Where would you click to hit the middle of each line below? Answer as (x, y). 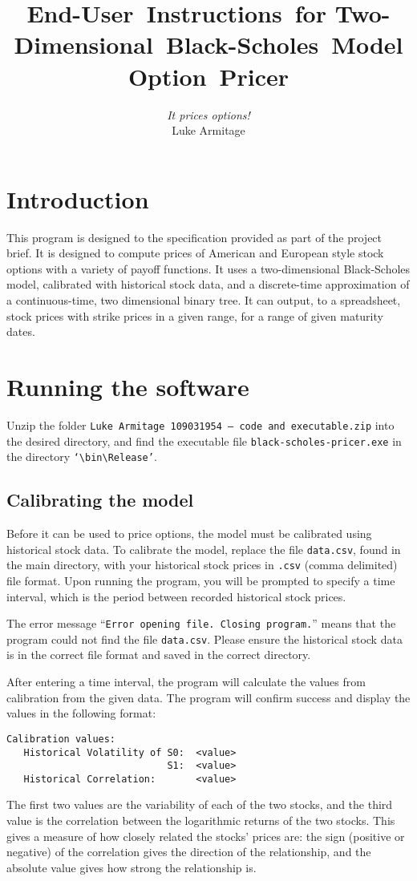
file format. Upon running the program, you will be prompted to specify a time (201, 580)
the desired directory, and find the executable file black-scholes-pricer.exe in (204, 440)
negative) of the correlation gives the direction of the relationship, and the (189, 852)
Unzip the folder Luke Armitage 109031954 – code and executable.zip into (200, 424)
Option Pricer (208, 76)
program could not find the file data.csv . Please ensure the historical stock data (204, 639)
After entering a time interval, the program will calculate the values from (186, 682)
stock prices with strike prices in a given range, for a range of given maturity (195, 315)
